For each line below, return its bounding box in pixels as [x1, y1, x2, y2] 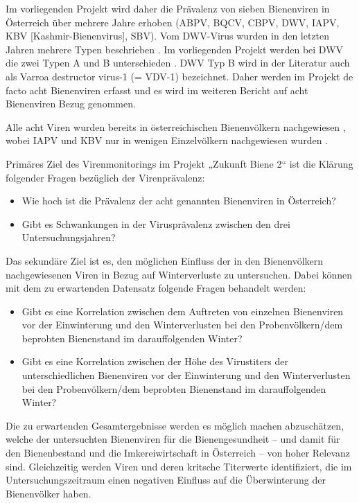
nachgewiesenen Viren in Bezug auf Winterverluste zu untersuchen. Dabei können [6, 267, 353, 281]
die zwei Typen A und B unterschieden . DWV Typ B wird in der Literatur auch [6, 55, 350, 70]
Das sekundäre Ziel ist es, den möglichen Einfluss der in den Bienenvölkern [6, 253, 324, 267]
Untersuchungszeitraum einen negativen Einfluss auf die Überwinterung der [6, 473, 326, 487]
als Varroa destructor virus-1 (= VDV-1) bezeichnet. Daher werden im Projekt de [6, 69, 353, 83]
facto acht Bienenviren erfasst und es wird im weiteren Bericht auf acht [6, 82, 308, 97]
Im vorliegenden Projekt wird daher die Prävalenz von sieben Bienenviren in [6, 1, 330, 15]
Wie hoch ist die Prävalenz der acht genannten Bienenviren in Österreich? [21, 193, 336, 208]
